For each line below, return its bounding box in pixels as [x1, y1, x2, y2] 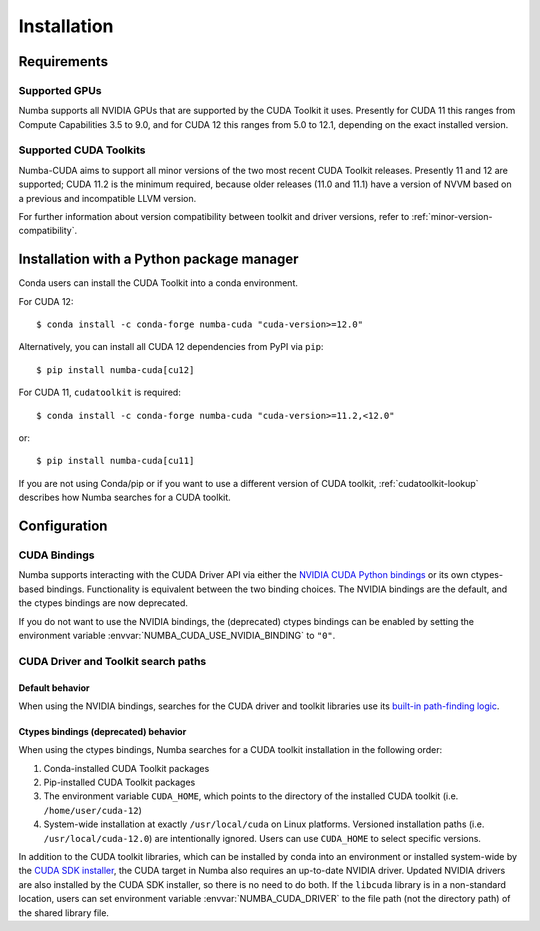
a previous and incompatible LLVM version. [18, 192, 197, 204]
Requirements [18, 53, 109, 70]
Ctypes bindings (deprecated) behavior [18, 725, 187, 737]
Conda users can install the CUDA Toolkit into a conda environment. [18, 277, 299, 289]
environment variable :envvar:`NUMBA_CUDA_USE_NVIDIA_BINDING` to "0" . [18, 629, 336, 641]
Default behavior [18, 681, 90, 694]
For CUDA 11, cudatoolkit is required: [18, 386, 182, 399]
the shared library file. [18, 906, 110, 919]
